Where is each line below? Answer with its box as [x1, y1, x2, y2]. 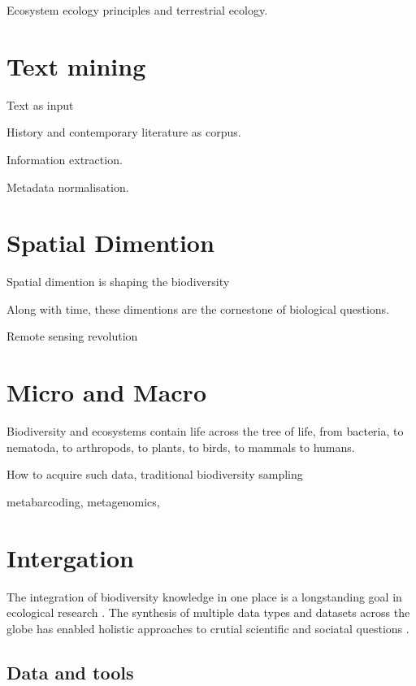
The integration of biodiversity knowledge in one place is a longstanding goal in [6, 588, 402, 605]
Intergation [6, 541, 134, 574]
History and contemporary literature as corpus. [6, 124, 241, 141]
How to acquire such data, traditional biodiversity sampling [6, 466, 303, 483]
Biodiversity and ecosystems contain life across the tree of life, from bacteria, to [6, 423, 404, 440]
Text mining [6, 49, 146, 82]
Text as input [6, 96, 74, 113]
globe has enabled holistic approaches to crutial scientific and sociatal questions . [6, 619, 409, 636]
